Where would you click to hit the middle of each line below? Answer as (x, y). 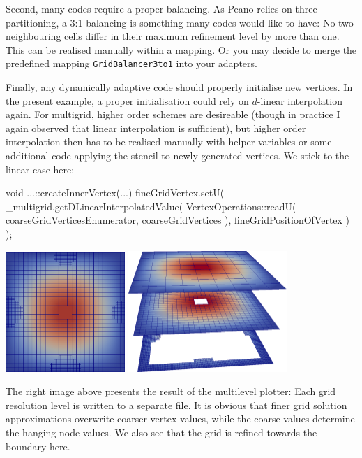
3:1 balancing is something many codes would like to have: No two (212, 22)
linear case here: (40, 169)
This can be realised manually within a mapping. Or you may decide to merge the (181, 49)
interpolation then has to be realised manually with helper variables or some (169, 142)
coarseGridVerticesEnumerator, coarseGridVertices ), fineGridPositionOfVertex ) (178, 220)
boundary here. (38, 446)
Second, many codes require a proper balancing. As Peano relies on (149, 8)
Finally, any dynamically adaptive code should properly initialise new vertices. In (179, 87)
